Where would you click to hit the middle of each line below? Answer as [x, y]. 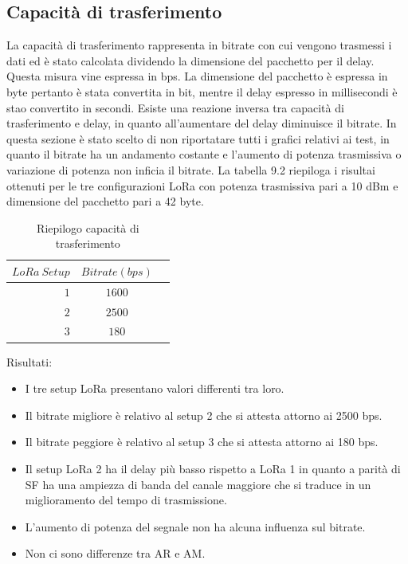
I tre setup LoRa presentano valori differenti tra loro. [155, 388]
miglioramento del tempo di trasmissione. [126, 500]
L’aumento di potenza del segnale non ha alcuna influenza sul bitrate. [195, 526]
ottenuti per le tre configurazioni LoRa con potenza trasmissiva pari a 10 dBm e [202, 185]
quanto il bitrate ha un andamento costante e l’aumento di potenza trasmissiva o [204, 154]
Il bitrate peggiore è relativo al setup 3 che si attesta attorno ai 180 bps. [202, 442]
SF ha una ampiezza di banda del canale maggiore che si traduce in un [198, 484]
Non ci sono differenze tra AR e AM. [115, 553]
